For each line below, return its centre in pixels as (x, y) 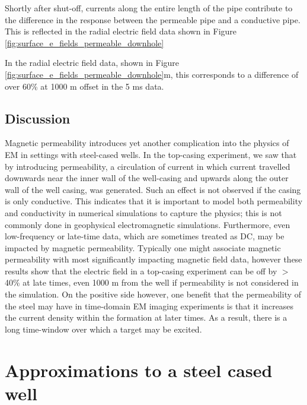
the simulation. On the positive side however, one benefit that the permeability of (153, 294)
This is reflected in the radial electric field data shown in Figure (121, 31)
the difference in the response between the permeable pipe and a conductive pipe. (153, 19)
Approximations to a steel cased (139, 370)
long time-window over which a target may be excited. (103, 329)
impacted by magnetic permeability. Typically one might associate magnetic (143, 247)
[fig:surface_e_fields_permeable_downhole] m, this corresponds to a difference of (152, 74)
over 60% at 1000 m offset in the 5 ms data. (84, 86)
